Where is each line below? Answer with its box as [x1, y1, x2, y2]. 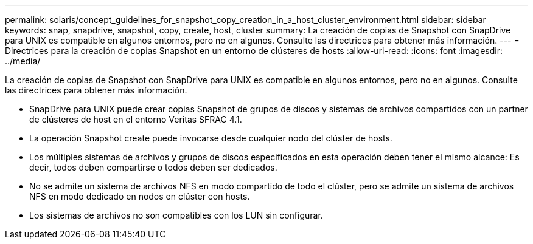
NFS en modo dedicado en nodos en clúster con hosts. [29, 191, 250, 202]
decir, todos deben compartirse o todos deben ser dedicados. [29, 162, 277, 172]
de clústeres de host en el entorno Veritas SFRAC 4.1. [29, 114, 242, 124]
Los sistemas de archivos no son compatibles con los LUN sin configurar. [29, 210, 323, 220]
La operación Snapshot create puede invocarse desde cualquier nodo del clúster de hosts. [29, 133, 392, 143]
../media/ [5, 56, 41, 66]
